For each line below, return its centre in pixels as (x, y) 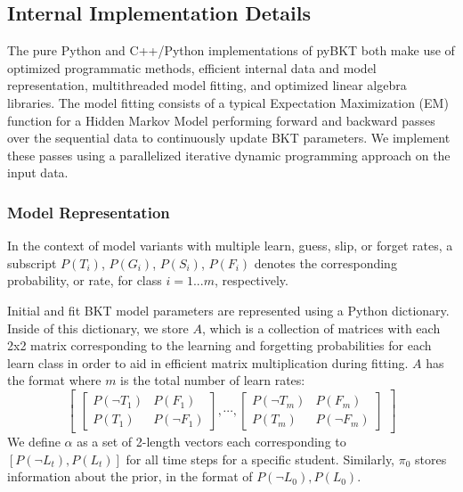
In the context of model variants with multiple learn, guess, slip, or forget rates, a (230, 246)
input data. (38, 172)
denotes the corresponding (325, 262)
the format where (54, 380)
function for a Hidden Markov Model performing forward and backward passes (221, 120)
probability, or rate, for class (85, 280)
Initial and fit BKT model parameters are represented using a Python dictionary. (228, 310)
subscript (32, 262)
